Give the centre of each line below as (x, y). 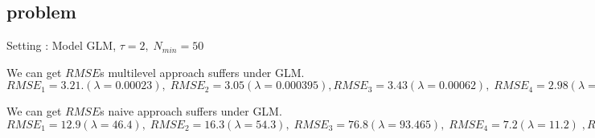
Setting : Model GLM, (62, 45)
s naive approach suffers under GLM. (191, 111)
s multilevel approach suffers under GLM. (202, 72)
